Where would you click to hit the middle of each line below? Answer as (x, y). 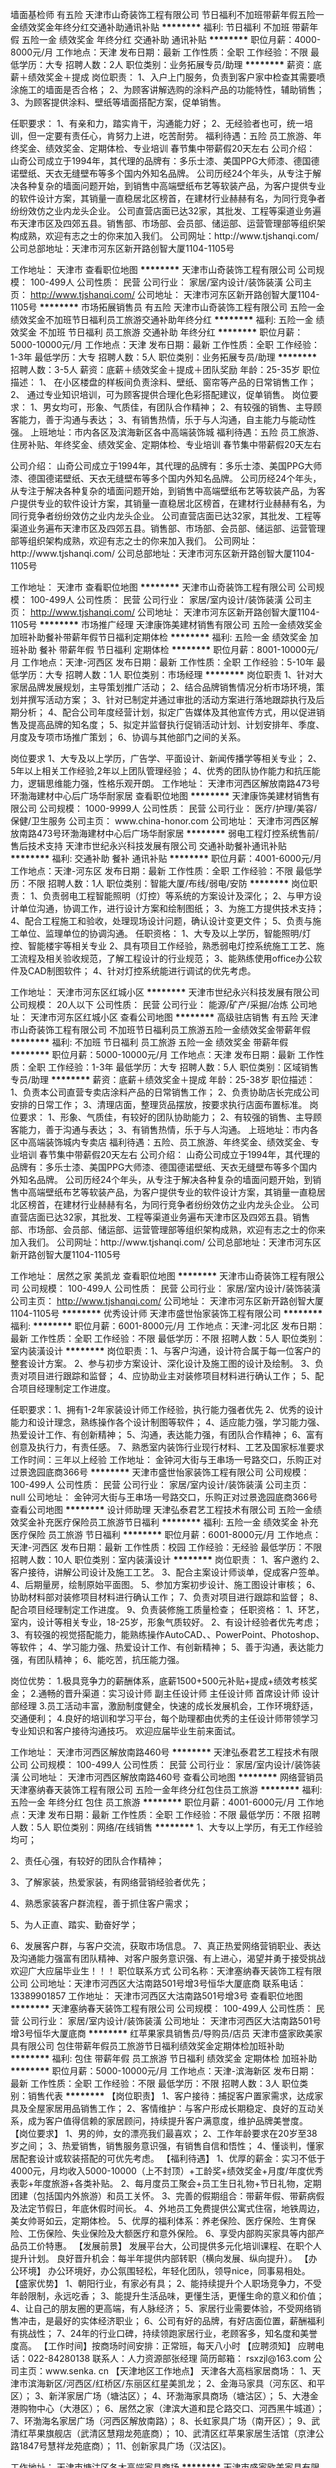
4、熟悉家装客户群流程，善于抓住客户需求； (101, 1903)
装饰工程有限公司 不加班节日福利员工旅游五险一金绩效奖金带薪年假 (173, 1029)
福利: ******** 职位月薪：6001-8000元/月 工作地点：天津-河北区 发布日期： (168, 1326)
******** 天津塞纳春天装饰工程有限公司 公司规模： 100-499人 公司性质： (162, 2008)
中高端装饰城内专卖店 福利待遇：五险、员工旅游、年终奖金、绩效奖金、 (164, 1142)
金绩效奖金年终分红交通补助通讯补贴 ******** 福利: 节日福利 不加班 (150, 27)
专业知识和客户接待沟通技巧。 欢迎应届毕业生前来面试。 (125, 1731)
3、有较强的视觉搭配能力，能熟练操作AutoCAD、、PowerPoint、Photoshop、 (167, 1634)
